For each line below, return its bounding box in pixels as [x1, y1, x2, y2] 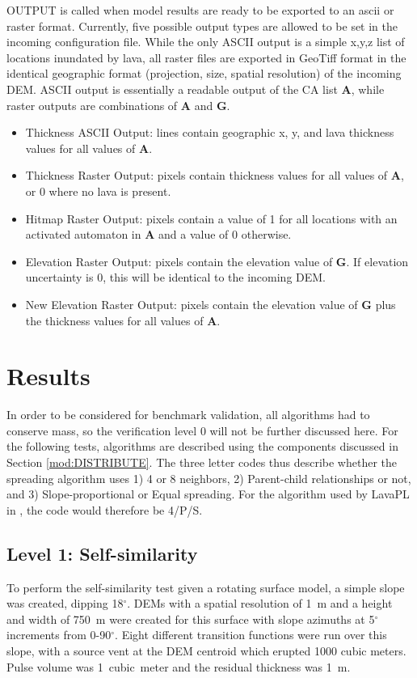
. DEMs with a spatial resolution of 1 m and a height [127, 595, 393, 612]
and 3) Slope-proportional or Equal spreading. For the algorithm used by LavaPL [6, 485, 410, 502]
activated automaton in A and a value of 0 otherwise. [25, 226, 292, 243]
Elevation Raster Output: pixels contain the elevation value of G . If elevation [25, 252, 409, 269]
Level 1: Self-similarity [6, 540, 198, 566]
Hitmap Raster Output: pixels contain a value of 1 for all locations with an [25, 210, 398, 227]
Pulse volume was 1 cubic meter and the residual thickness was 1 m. [6, 658, 351, 675]
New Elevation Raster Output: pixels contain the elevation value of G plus [25, 295, 396, 312]
